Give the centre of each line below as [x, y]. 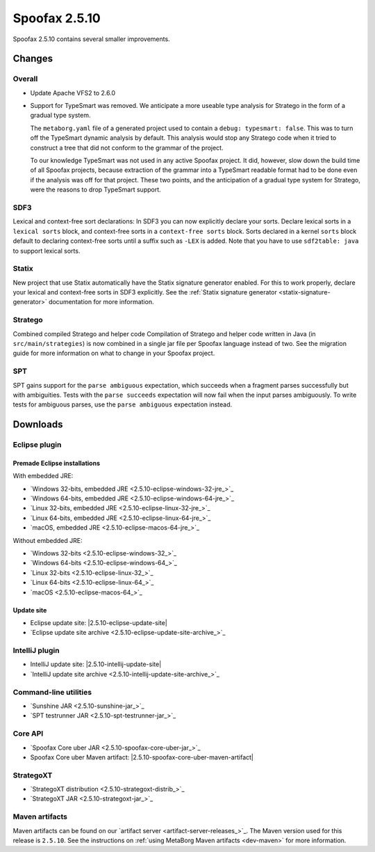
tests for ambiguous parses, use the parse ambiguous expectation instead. [123, 404]
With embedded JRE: [43, 476]
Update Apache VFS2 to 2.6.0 [73, 93]
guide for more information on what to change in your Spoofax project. [114, 353]
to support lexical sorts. [47, 251]
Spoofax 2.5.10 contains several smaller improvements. [91, 39]
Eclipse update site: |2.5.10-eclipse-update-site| [99, 622]
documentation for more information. [101, 302]
